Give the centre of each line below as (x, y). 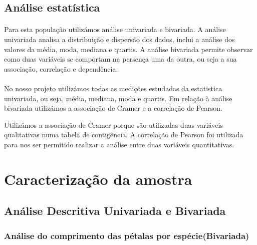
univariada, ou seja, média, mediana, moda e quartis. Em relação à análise (118, 98)
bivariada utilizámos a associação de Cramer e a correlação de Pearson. (113, 108)
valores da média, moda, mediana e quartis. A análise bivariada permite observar (128, 49)
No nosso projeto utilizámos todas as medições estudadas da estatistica (113, 88)
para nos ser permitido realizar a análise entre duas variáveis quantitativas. (119, 144)
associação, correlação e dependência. (61, 68)
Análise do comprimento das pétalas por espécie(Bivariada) (127, 235)
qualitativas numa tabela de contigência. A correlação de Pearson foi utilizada (124, 135)
